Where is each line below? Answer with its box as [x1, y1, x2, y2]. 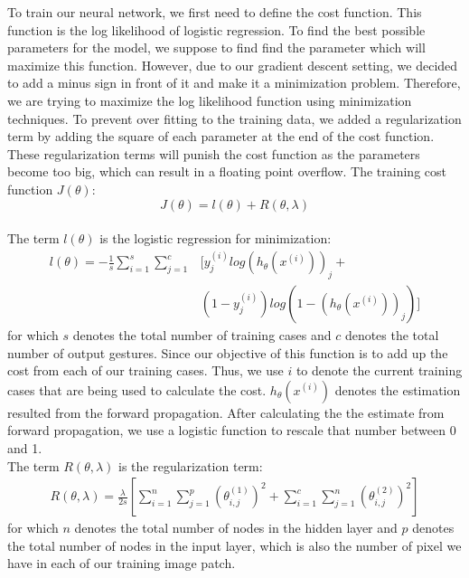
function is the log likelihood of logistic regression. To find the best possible [7, 20, 426, 39]
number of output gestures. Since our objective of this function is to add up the [7, 343, 448, 362]
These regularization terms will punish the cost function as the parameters [7, 144, 420, 163]
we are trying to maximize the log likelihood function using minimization [7, 90, 412, 109]
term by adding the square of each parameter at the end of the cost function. [7, 127, 435, 146]
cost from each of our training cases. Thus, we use [7, 361, 284, 380]
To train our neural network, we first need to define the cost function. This [7, 3, 422, 21]
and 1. [7, 438, 42, 457]
